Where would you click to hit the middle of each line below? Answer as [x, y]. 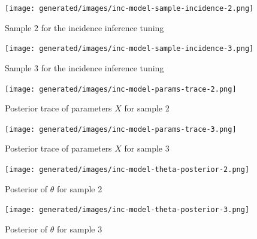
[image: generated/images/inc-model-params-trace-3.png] [121, 129]
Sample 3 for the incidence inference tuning [84, 67]
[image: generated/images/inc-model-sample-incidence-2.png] [129, 8]
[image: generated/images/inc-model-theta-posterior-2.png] [127, 170]
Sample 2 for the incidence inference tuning [84, 27]
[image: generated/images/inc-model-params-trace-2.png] [121, 89]
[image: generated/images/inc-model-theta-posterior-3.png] [127, 210]
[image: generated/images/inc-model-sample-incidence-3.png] [129, 49]
